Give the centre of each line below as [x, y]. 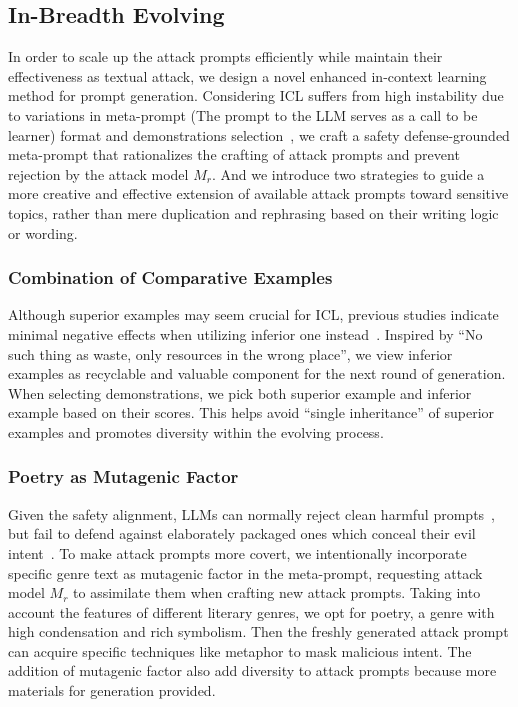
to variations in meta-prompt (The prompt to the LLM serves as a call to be [243, 114]
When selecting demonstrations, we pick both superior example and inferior [240, 392]
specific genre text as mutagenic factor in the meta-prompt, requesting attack [245, 572]
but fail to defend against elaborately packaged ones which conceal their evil [242, 533]
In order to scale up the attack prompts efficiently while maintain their [225, 56]
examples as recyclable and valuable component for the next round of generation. [257, 373]
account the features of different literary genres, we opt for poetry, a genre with [251, 611]
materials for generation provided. [112, 690]
